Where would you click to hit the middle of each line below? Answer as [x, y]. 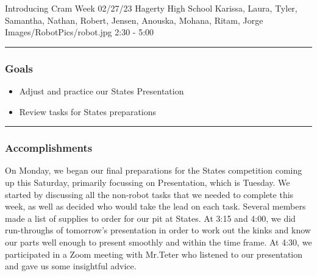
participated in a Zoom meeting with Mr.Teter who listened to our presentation [154, 254]
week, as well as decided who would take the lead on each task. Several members [155, 206]
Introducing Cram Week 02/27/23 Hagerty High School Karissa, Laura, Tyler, [151, 8]
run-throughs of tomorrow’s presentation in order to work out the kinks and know [158, 230]
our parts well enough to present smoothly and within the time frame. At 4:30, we [158, 242]
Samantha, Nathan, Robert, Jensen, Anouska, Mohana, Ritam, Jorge [134, 20]
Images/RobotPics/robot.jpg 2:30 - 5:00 [80, 32]
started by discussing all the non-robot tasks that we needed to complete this [149, 194]
